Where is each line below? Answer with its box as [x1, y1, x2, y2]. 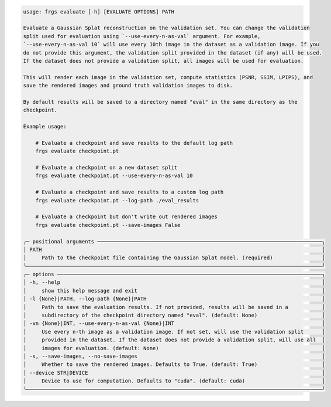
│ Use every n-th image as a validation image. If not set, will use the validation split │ [23, 328, 326, 335]
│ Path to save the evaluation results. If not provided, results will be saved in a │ [23, 304, 326, 310]
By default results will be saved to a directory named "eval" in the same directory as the [23, 99, 298, 105]
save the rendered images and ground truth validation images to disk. [23, 82, 233, 89]
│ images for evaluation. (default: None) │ [23, 345, 326, 351]
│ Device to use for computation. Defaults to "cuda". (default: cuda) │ [23, 378, 326, 384]
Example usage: [23, 123, 67, 130]
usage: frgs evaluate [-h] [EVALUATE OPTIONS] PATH [23, 8, 175, 15]
